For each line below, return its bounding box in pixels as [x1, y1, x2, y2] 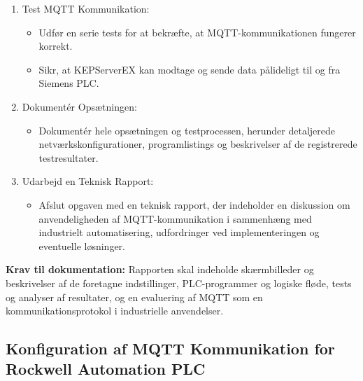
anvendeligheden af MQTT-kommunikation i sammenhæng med [38, 211, 312, 226]
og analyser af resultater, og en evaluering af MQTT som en [6, 289, 263, 304]
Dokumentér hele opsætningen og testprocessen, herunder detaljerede [38, 123, 336, 137]
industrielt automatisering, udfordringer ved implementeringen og [38, 225, 320, 240]
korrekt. [38, 39, 73, 53]
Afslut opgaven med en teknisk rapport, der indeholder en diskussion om [38, 197, 350, 212]
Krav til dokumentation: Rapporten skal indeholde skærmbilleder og [6, 262, 314, 277]
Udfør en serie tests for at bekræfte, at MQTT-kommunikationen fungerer [38, 25, 356, 39]
